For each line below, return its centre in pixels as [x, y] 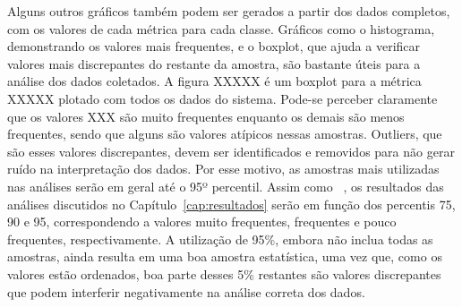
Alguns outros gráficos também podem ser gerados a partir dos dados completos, [229, 11]
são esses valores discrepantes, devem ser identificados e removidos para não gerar [231, 151]
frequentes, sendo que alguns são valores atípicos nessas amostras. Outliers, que [225, 134]
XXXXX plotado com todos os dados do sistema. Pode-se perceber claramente [222, 98]
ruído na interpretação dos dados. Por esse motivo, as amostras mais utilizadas [223, 169]
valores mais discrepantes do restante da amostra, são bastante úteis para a [214, 63]
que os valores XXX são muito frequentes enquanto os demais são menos [206, 116]
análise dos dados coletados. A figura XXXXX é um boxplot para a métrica [214, 81]
